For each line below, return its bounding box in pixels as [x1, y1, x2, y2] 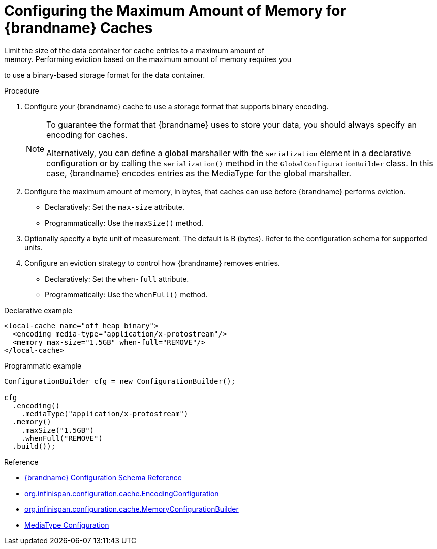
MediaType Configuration [24, 520, 109, 529]
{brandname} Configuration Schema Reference [24, 473, 182, 482]
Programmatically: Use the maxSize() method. [45, 218, 204, 227]
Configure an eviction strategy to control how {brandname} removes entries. [24, 258, 280, 267]
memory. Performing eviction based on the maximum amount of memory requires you [4, 54, 291, 64]
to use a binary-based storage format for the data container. [4, 70, 205, 79]
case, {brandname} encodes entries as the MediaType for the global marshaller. [46, 168, 352, 178]
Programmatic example [4, 361, 82, 370]
